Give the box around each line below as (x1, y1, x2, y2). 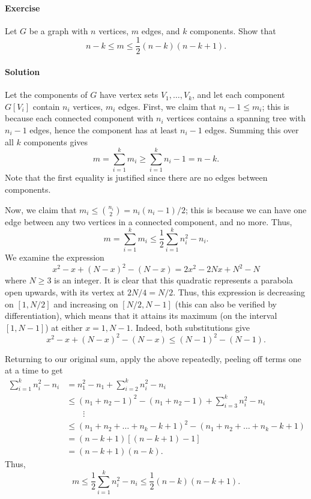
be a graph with (29, 24, 88, 37)
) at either (45, 321, 83, 333)
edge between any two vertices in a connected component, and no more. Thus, (5, 215, 292, 228)
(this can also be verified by (175, 297, 277, 310)
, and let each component (192, 88, 285, 101)
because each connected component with (5, 112, 154, 124)
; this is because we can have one (185, 203, 307, 216)
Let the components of (5, 88, 88, 101)
